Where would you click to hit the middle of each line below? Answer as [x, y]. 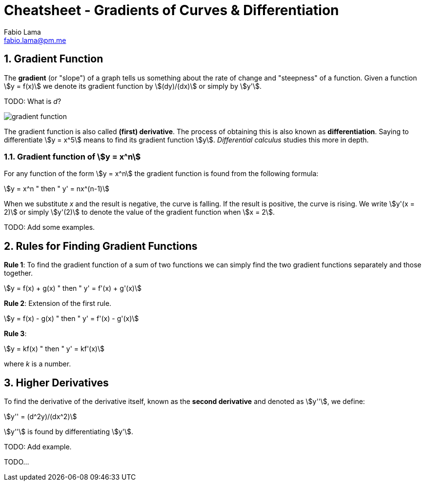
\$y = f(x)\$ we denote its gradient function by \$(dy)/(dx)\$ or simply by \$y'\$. [133, 86]
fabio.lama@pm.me [35, 40]
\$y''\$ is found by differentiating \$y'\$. [69, 432]
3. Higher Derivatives [56, 383]
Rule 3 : [15, 334]
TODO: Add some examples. [50, 227]
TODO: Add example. [38, 447]
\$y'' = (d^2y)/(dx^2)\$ [40, 417]
